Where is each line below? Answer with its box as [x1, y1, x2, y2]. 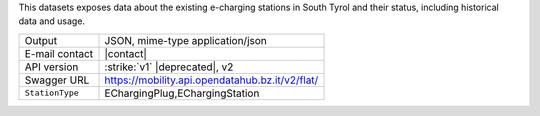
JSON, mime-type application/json [104, 33, 267, 47]
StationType [24, 88, 79, 99]
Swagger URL [24, 73, 90, 87]
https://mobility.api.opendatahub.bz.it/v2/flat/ [104, 73, 319, 87]
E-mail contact [24, 46, 94, 60]
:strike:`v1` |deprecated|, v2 [104, 60, 234, 74]
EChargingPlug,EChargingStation [104, 86, 260, 100]
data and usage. [18, 15, 85, 27]
